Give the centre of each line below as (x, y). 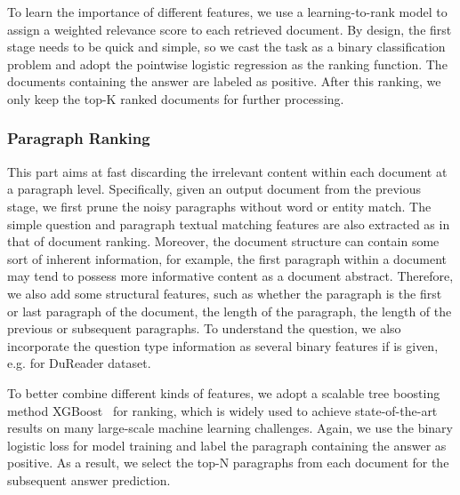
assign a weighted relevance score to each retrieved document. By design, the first (230, 29)
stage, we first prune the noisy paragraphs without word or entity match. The (219, 206)
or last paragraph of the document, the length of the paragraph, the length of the (230, 311)
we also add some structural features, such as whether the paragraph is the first (225, 293)
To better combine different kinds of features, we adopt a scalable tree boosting (224, 392)
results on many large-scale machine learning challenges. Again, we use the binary (230, 428)
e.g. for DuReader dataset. (79, 363)
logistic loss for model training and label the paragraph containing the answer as (227, 445)
